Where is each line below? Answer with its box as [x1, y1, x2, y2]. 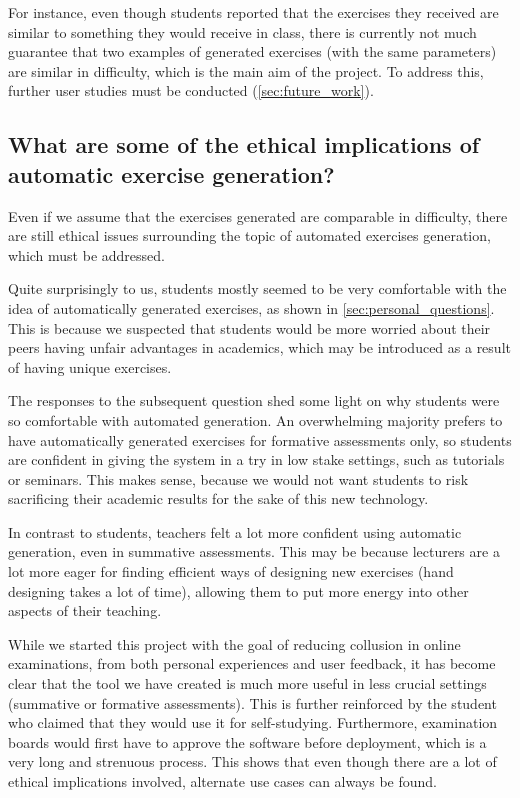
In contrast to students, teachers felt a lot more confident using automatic [8, 521, 462, 542]
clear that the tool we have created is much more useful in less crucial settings [8, 673, 487, 694]
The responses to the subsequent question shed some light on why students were [8, 390, 500, 411]
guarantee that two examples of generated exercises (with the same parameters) [8, 41, 497, 62]
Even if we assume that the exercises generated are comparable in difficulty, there [8, 205, 508, 226]
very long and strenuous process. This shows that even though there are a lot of [8, 751, 497, 772]
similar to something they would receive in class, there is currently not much [8, 21, 477, 42]
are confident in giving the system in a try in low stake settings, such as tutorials [8, 449, 505, 470]
